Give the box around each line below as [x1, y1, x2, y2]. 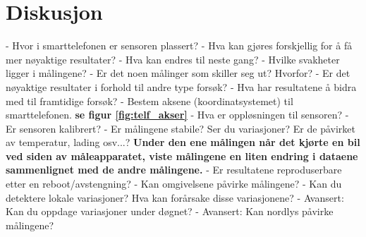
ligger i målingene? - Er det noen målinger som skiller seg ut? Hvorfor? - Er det [6, 66, 350, 80]
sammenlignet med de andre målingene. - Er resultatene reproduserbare [6, 162, 342, 177]
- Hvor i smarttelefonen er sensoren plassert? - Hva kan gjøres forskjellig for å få [6, 38, 353, 53]
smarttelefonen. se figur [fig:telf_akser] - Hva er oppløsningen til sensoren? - [6, 107, 349, 122]
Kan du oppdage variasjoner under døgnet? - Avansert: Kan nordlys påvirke [6, 204, 334, 219]
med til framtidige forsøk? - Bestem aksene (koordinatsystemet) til [6, 93, 293, 108]
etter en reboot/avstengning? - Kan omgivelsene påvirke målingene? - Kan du [6, 176, 342, 191]
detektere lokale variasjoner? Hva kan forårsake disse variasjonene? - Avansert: [6, 190, 344, 205]
